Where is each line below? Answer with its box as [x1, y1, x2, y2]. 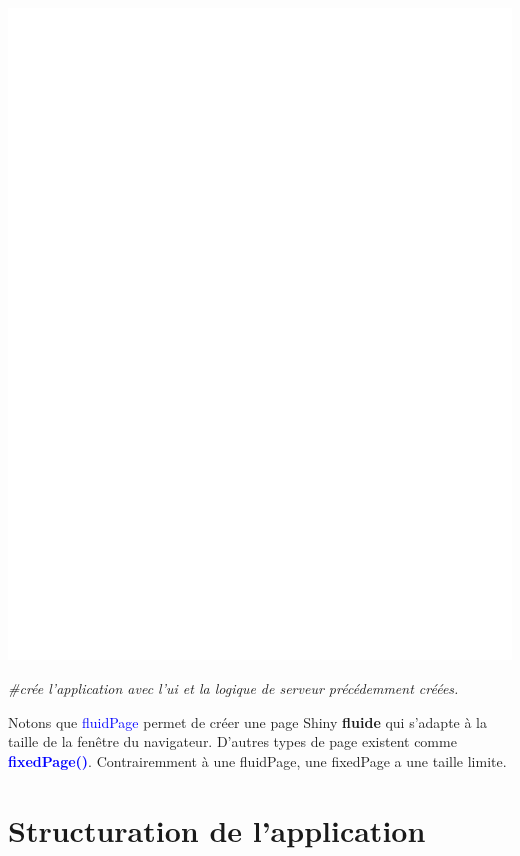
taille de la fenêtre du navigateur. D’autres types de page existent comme [8, 731, 457, 752]
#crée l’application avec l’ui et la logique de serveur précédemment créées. [8, 678, 459, 699]
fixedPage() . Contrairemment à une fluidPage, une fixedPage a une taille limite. [8, 750, 507, 771]
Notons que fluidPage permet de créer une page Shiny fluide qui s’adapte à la [8, 711, 488, 732]
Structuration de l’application [8, 809, 426, 850]
